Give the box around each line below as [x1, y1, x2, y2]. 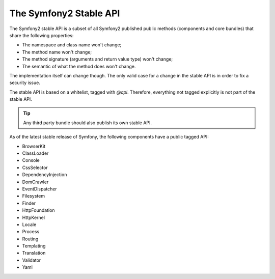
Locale [22, 221, 37, 228]
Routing [22, 236, 39, 242]
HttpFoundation [22, 207, 56, 213]
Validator [22, 257, 41, 263]
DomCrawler [22, 179, 49, 185]
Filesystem [22, 193, 45, 199]
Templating [22, 243, 46, 249]
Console [22, 157, 40, 163]
